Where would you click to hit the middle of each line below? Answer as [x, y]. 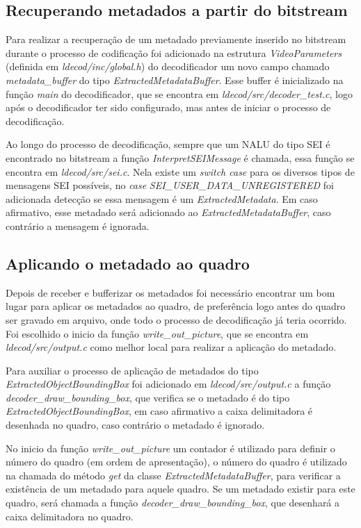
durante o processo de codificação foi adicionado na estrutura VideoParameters [174, 52]
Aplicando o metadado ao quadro [128, 263]
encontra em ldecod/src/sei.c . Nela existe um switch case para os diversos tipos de [180, 171]
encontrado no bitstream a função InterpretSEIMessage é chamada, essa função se [180, 157]
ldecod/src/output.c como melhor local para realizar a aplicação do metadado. [171, 347]
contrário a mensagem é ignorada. [78, 225]
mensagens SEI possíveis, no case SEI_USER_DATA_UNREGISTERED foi [170, 185]
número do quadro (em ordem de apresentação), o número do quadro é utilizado [176, 462]
